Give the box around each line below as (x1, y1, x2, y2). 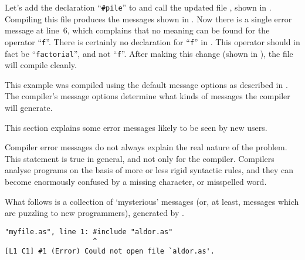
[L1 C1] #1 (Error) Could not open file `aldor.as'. (5, 247, 215, 255)
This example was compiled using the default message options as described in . (5, 78, 288, 90)
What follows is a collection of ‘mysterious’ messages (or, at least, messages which (5, 195, 299, 207)
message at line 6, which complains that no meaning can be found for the (5, 24, 270, 36)
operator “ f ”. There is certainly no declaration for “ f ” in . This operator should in (5, 35, 300, 48)
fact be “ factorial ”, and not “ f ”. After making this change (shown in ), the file (5, 47, 293, 59)
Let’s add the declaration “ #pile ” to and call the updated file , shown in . (5, 1, 272, 13)
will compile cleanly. (5, 59, 77, 71)
